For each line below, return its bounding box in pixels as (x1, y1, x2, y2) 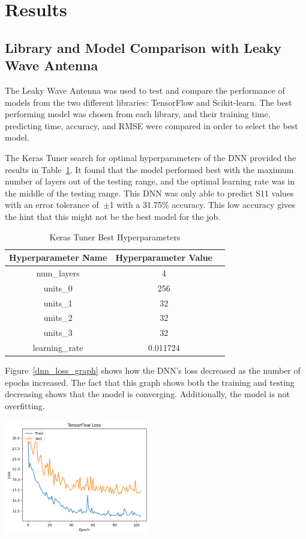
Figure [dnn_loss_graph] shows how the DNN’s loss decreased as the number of (5, 364, 301, 377)
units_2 (43, 311, 73, 324)
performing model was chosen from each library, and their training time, (5, 108, 271, 120)
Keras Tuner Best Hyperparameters (49, 230, 181, 243)
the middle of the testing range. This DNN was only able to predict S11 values (5, 186, 294, 199)
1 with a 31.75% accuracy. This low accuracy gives (109, 198, 295, 211)
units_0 (43, 281, 73, 294)
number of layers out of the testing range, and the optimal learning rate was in (5, 175, 295, 187)
